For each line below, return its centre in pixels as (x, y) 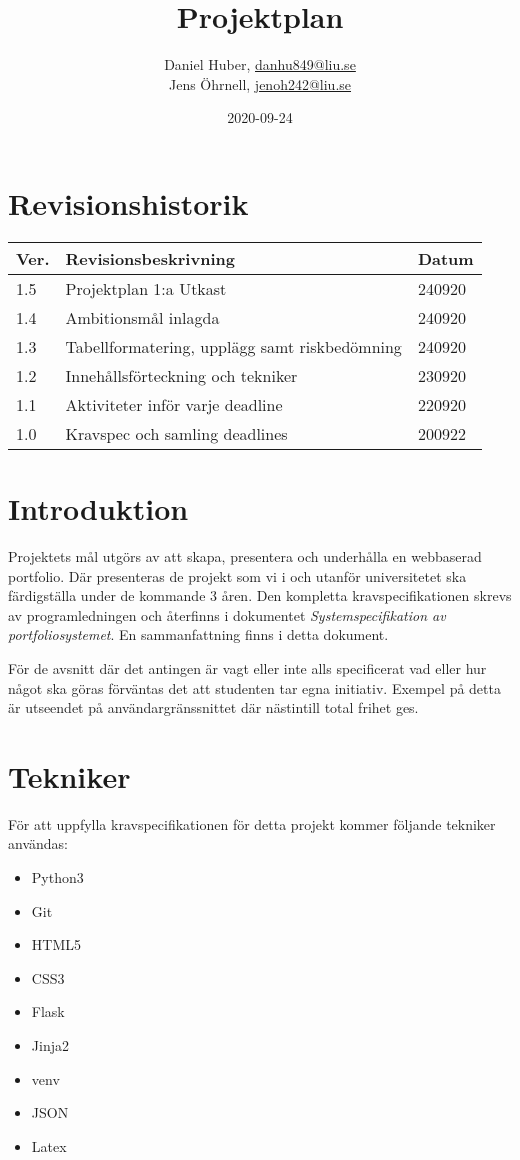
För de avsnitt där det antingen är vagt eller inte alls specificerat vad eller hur (247, 667)
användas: (38, 843)
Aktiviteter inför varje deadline (174, 404)
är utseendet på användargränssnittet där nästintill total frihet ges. (213, 707)
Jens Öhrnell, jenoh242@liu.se (260, 83)
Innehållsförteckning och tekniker (181, 375)
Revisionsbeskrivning (150, 258)
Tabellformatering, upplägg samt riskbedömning (233, 346)
